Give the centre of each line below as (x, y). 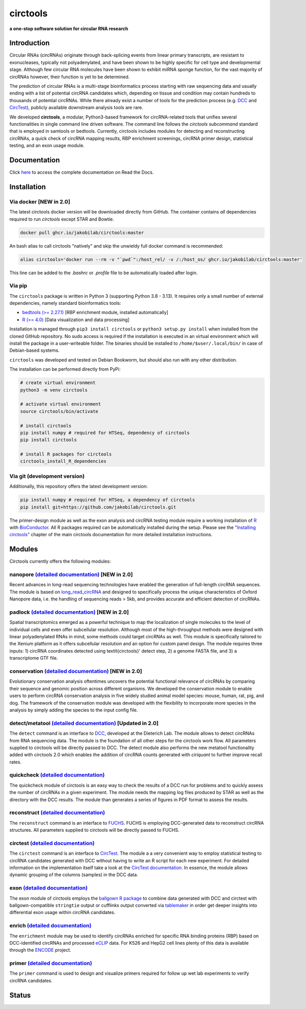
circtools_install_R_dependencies (63, 461)
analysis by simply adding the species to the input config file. (74, 710)
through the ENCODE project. (40, 950)
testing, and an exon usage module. (47, 146)
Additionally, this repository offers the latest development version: (79, 486)
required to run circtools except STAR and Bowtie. (62, 219)
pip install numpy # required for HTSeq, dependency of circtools (105, 433)
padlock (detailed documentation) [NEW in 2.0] (69, 612)
